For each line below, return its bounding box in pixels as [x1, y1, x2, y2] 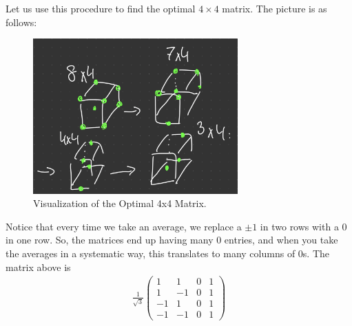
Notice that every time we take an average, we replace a [6, 219, 242, 233]
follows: [6, 14, 37, 29]
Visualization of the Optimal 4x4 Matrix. [33, 196, 207, 210]
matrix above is [6, 259, 71, 274]
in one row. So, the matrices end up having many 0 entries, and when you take [6, 232, 338, 247]
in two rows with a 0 [260, 219, 347, 233]
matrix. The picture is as [222, 1, 327, 15]
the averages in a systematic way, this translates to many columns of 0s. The [6, 246, 330, 261]
